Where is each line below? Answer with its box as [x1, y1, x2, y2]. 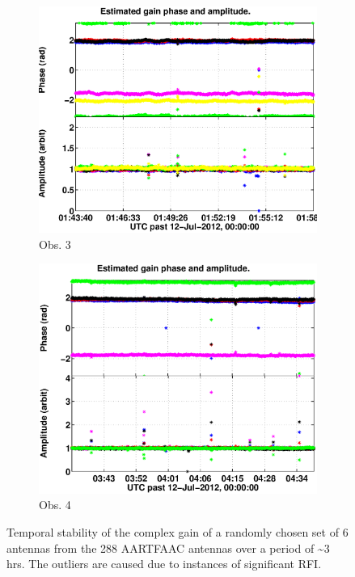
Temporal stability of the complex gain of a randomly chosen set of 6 [6, 524, 349, 541]
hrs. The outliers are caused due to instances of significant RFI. [6, 555, 322, 572]
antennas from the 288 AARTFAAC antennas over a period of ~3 [6, 539, 330, 556]
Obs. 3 [39, 235, 71, 252]
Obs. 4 [39, 496, 71, 513]
